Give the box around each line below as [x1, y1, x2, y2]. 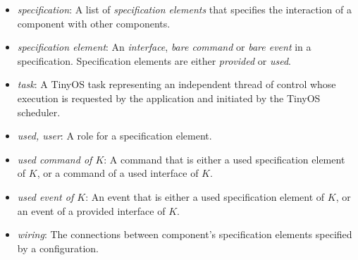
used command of [17, 151, 92, 166]
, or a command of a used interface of [37, 166, 199, 180]
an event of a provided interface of [17, 203, 166, 218]
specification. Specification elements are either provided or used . [17, 53, 291, 68]
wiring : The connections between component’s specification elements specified [17, 227, 352, 242]
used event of [17, 189, 74, 204]
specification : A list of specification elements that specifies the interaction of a [17, 2, 352, 16]
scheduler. [17, 104, 61, 119]
